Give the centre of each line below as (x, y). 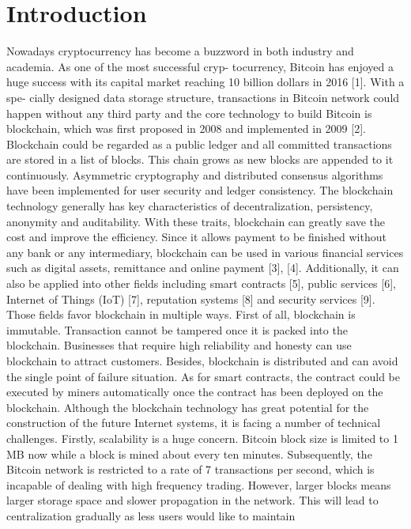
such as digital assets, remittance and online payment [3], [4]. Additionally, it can (203, 268)
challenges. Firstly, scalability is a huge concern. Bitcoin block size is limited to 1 (202, 438)
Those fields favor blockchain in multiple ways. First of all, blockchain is (181, 314)
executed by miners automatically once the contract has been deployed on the (195, 392)
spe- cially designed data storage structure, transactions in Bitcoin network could (203, 97)
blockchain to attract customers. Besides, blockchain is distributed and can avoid (202, 361)
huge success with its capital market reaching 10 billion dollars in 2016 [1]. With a (205, 82)
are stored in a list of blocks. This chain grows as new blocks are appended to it (200, 159)
